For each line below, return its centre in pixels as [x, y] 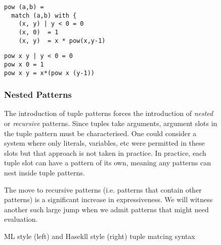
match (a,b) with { [44, 15]
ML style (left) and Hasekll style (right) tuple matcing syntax [100, 236]
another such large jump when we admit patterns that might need [106, 209]
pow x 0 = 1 [24, 64]
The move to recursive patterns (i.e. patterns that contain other [103, 189]
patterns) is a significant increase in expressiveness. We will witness [108, 199]
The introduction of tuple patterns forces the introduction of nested [109, 113]
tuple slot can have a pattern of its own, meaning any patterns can [108, 163]
